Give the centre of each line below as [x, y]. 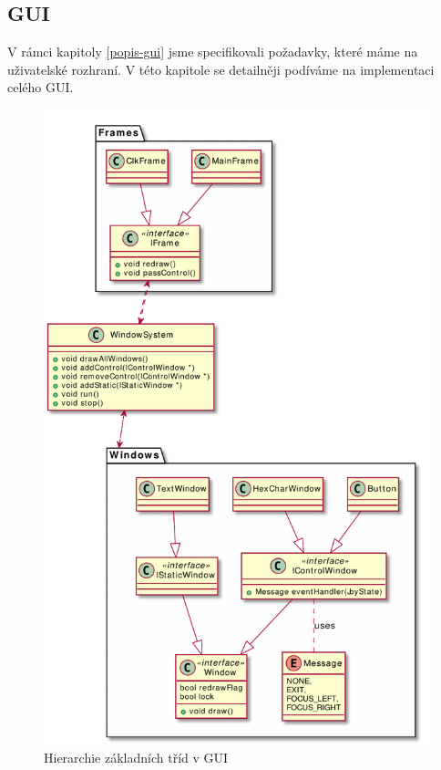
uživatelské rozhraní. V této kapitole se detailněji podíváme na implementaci [221, 69]
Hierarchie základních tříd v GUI [136, 758]
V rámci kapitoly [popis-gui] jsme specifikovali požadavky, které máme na [213, 52]
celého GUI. [41, 87]
